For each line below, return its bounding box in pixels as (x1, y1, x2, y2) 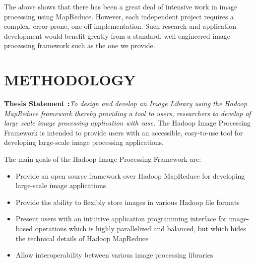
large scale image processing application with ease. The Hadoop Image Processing (4, 118, 251, 128)
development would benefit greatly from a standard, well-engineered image (4, 30, 231, 41)
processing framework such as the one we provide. (4, 40, 155, 51)
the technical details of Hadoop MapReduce (15, 233, 149, 243)
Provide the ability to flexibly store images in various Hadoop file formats (15, 197, 240, 207)
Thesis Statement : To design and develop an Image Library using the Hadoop (4, 98, 247, 109)
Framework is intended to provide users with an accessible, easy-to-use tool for (4, 127, 243, 137)
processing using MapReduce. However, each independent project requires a (4, 11, 234, 21)
